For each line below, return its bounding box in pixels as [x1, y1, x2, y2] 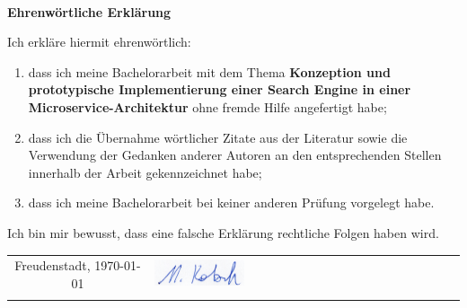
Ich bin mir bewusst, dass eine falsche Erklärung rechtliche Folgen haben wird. [7, 223, 439, 242]
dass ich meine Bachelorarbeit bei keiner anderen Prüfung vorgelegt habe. [28, 193, 435, 212]
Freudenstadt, [14, 256, 91, 275]
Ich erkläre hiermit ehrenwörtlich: [7, 32, 191, 51]
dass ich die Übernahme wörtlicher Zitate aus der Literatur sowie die [28, 128, 408, 146]
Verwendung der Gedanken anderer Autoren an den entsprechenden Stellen [28, 145, 442, 164]
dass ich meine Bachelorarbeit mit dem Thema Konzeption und [28, 62, 391, 81]
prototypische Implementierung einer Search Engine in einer [28, 80, 411, 99]
